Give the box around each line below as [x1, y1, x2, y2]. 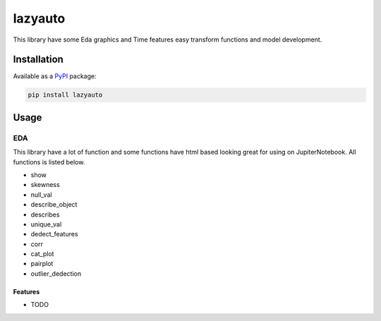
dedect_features [30, 230, 78, 238]
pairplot [30, 260, 54, 268]
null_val [30, 190, 52, 199]
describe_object [30, 200, 78, 209]
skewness [30, 181, 60, 189]
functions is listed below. [13, 157, 85, 166]
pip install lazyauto [28, 91, 103, 99]
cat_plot [30, 250, 54, 258]
